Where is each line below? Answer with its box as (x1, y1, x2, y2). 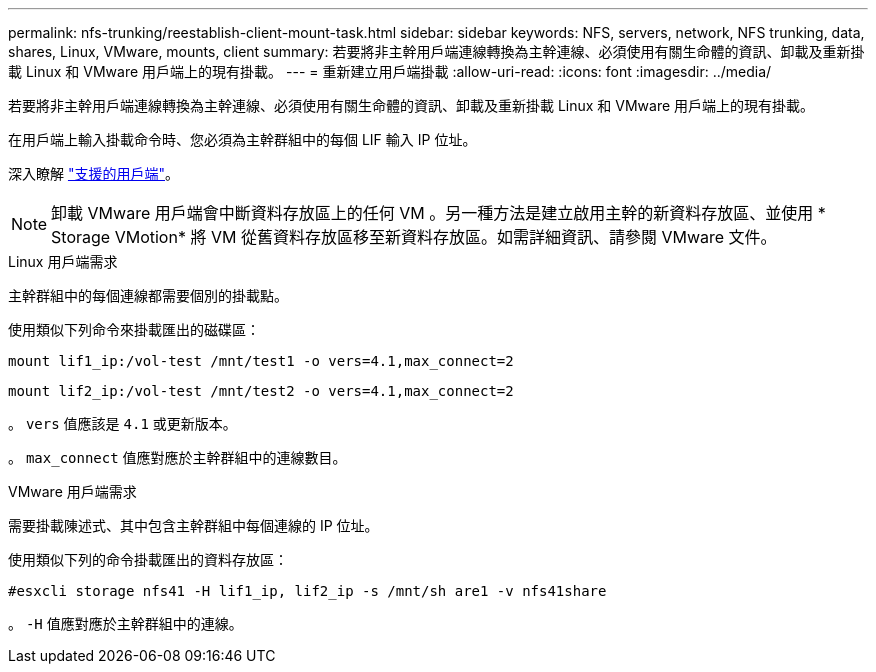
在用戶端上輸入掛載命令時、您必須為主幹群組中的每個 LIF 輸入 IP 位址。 (8, 131, 477, 148)
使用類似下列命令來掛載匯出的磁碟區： (8, 321, 260, 338)
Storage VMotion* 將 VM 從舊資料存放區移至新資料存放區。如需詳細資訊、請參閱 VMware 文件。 (51, 227, 777, 247)
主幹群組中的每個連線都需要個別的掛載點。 (8, 287, 288, 304)
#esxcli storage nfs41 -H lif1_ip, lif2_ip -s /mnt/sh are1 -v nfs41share (8, 583, 607, 599)
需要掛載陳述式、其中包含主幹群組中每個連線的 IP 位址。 (8, 517, 379, 534)
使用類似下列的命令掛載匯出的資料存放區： (8, 551, 288, 568)
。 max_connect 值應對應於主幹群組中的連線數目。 (8, 449, 347, 466)
